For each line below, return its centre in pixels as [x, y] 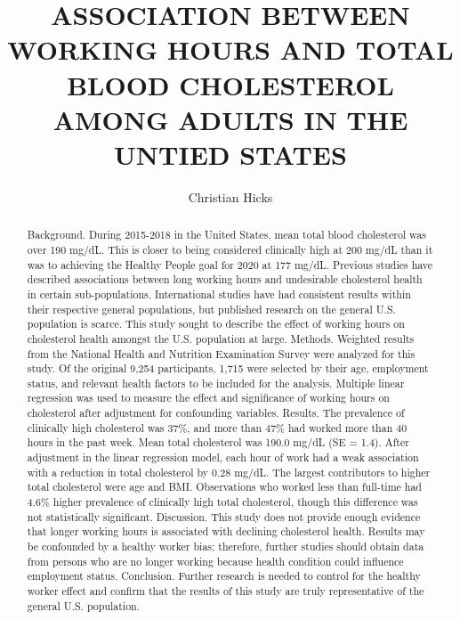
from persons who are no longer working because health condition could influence [215, 561]
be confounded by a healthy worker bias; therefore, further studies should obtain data [226, 547]
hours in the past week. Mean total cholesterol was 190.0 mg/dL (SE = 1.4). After [218, 442]
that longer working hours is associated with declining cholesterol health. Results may [226, 531]
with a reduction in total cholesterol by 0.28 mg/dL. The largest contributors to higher [229, 472]
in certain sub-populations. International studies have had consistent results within [219, 294]
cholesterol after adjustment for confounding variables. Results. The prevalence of [216, 413]
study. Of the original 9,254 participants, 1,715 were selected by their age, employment [228, 368]
